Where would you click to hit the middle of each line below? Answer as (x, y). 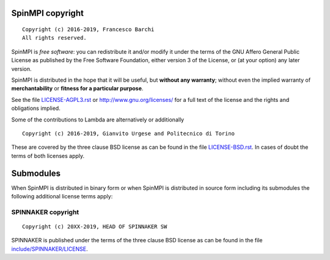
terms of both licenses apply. (48, 156)
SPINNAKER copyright (45, 212)
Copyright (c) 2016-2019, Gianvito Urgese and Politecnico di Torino (129, 133)
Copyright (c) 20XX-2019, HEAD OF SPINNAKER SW (95, 226)
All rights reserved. (54, 38)
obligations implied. (36, 108)
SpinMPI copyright (47, 13)
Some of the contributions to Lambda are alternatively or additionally (98, 120)
